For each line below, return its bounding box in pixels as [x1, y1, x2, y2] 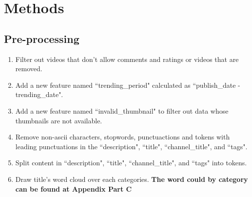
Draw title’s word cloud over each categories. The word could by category [15, 174, 248, 184]
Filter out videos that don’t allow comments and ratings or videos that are [15, 54, 239, 64]
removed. [15, 63, 42, 74]
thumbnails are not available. [15, 115, 102, 125]
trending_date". [15, 89, 63, 99]
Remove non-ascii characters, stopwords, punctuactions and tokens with [15, 132, 230, 142]
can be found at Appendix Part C [15, 183, 132, 194]
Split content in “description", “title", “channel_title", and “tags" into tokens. [15, 158, 247, 168]
